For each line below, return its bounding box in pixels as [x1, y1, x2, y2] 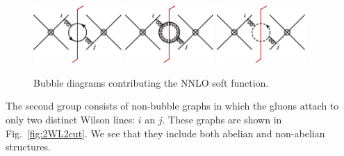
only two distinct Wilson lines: [6, 112, 136, 127]
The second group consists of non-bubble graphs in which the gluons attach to [6, 98, 339, 113]
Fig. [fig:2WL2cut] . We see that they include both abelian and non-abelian [6, 125, 325, 140]
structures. [6, 139, 51, 154]
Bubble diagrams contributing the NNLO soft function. [33, 75, 269, 89]
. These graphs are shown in [162, 112, 282, 127]
